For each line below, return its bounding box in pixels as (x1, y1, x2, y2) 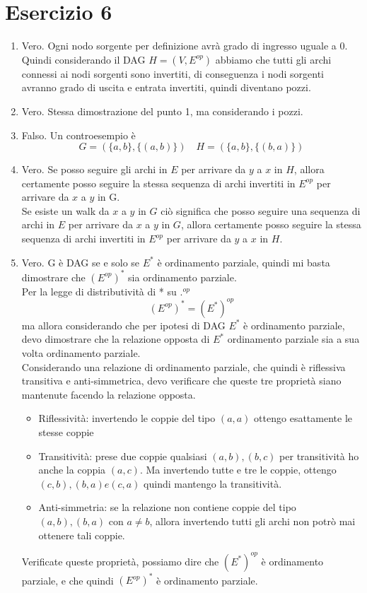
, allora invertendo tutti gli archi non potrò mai (149, 513, 356, 528)
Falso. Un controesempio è (21, 127, 136, 142)
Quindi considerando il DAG (21, 52, 146, 66)
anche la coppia (38, 462, 106, 477)
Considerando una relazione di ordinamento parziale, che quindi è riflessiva (21, 359, 346, 374)
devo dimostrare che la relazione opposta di (21, 331, 210, 346)
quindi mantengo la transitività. (144, 476, 282, 491)
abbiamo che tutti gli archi (215, 52, 332, 66)
